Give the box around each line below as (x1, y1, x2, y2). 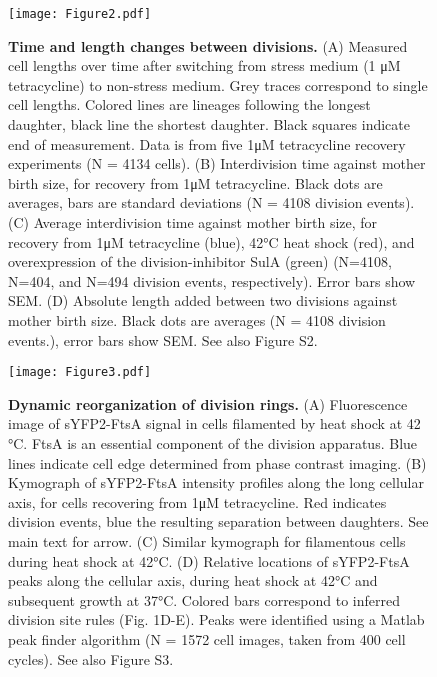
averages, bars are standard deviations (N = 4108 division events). (8, 192, 415, 213)
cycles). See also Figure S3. (8, 648, 174, 669)
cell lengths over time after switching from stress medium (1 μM (8, 55, 401, 76)
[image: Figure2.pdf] (8, 7, 152, 21)
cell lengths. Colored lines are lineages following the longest (8, 94, 371, 115)
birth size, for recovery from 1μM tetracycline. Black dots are (8, 172, 383, 193)
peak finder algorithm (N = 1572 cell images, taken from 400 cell (8, 628, 406, 649)
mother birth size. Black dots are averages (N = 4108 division (8, 309, 386, 330)
